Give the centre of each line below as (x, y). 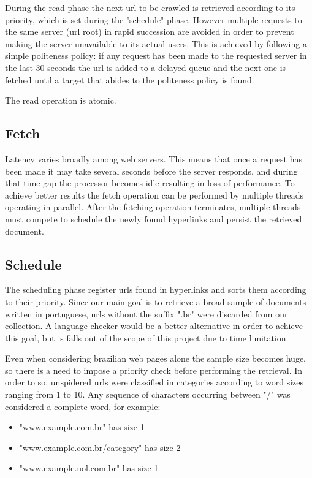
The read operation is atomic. (61, 100)
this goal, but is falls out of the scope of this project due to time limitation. (147, 337)
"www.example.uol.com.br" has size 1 (89, 468)
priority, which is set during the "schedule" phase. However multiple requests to (154, 19)
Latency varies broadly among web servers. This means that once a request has (154, 158)
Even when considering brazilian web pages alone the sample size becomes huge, (155, 358)
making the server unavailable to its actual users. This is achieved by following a (156, 43)
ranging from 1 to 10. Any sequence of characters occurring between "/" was (148, 394)
